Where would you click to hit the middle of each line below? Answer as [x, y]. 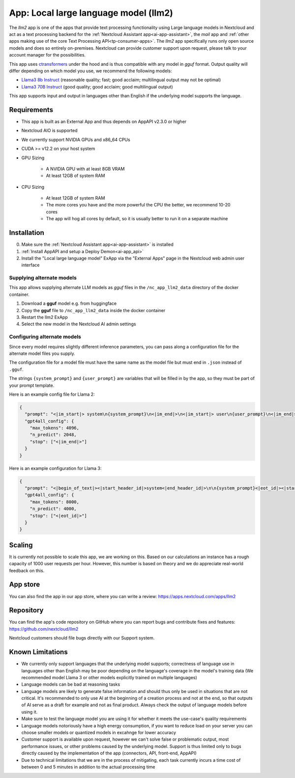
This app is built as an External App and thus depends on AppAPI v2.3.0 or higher [104, 121]
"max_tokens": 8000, [55, 502]
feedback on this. [27, 571]
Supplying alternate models [43, 278]
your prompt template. [32, 385]
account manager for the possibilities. [47, 55]
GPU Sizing [33, 158]
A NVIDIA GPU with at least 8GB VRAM [85, 169]
